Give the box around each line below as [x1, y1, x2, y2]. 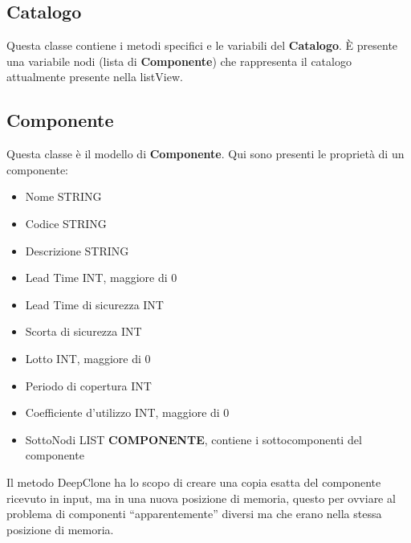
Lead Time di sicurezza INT [25, 296, 164, 312]
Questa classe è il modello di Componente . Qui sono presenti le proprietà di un [6, 145, 405, 162]
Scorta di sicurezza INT [25, 323, 142, 340]
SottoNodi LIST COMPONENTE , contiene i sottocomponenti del [25, 431, 362, 447]
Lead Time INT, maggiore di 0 [25, 269, 177, 286]
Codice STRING [25, 214, 107, 231]
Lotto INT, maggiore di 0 [25, 349, 151, 366]
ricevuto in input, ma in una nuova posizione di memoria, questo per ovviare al [6, 489, 396, 506]
